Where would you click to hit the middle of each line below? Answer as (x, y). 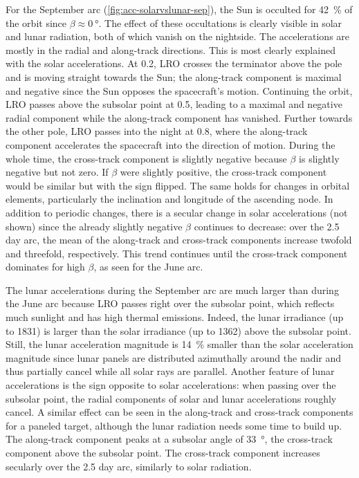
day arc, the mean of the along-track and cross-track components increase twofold (179, 240)
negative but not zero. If (57, 172)
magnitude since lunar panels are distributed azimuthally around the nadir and (174, 357)
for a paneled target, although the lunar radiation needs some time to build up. (174, 425)
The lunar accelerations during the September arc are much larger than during (172, 289)
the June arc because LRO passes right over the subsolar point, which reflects (170, 303)
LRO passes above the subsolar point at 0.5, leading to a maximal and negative (174, 104)
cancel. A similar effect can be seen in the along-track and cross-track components (179, 412)
